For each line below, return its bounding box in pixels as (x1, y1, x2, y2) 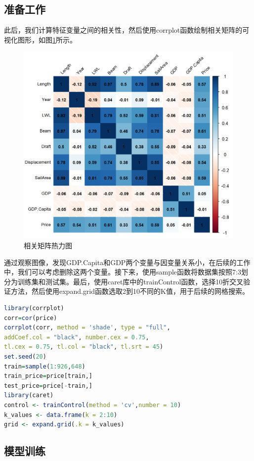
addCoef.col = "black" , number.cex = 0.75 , (4, 333, 149, 341)
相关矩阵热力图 (24, 240, 72, 251)
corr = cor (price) (4, 314, 57, 322)
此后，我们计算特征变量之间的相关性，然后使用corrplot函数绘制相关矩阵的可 (4, 25, 250, 35)
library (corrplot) (4, 304, 64, 312)
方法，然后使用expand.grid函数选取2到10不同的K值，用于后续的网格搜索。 (10, 286, 249, 296)
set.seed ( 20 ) (4, 353, 46, 360)
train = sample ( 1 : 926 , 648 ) (4, 363, 85, 370)
